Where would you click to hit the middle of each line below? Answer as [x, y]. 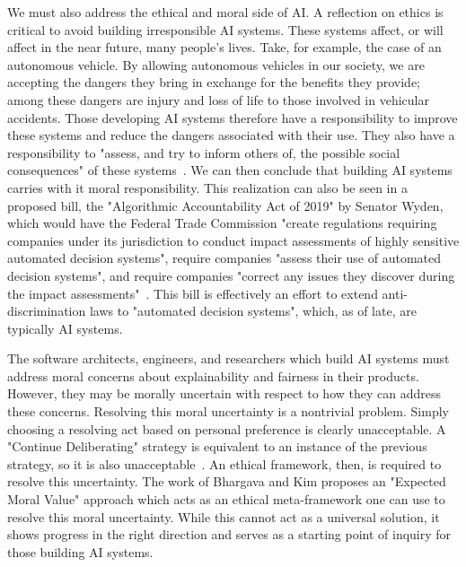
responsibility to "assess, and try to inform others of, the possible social [204, 152]
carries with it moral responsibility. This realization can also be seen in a [207, 187]
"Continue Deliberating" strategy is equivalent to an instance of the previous [217, 446]
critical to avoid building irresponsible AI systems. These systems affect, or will [225, 29]
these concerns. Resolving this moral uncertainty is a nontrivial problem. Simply [228, 411]
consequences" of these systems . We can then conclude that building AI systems [230, 170]
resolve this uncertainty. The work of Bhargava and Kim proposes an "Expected [227, 481]
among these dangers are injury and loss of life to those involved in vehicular [218, 99]
